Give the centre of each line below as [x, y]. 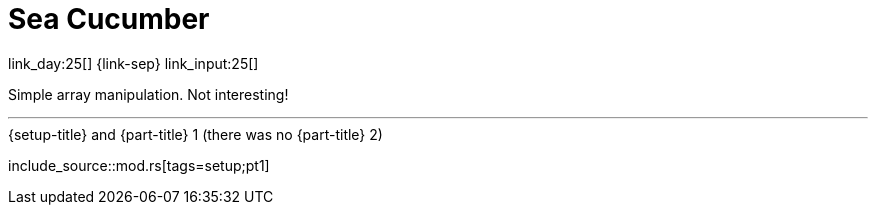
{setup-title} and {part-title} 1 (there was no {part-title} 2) [195, 134]
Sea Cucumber [109, 19]
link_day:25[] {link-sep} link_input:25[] [133, 63]
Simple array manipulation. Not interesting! [148, 94]
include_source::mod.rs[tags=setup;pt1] [139, 165]
